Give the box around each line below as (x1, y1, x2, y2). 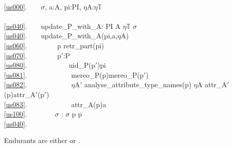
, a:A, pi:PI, (45, 1, 81, 11)
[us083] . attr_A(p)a (4, 99, 106, 109)
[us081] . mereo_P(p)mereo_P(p (4, 69, 144, 80)
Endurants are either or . (4, 135, 80, 146)
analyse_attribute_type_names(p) (84, 79, 192, 90)
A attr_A (197, 79, 227, 90)
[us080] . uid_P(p (4, 60, 95, 70)
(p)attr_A (4, 89, 36, 99)
